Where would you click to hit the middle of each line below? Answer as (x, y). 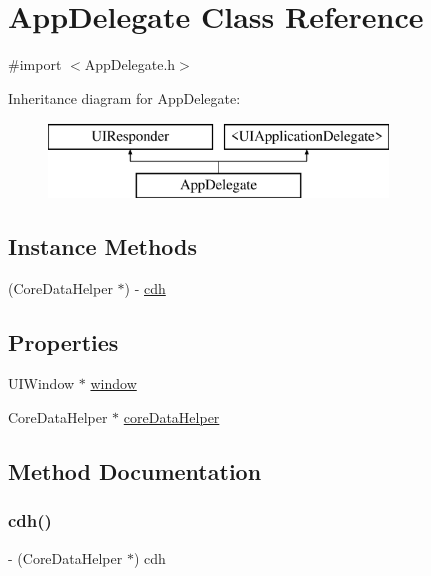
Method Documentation (135, 471)
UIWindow (41, 383)
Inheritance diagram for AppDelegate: (124, 97)
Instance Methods (102, 245)
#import (35, 64)
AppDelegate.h (130, 64)
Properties (63, 341)
